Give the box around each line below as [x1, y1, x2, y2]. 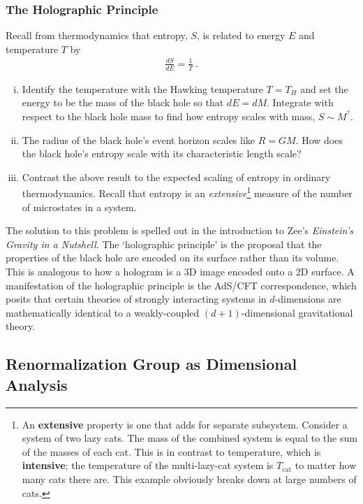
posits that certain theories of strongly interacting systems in [6, 291, 267, 306]
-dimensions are [274, 291, 341, 306]
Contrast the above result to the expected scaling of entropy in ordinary [22, 169, 331, 184]
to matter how [295, 458, 357, 473]
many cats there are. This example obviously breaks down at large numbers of [22, 471, 357, 486]
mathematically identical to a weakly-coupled [6, 305, 200, 319]
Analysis [6, 373, 68, 395]
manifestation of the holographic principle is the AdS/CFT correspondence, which [6, 278, 357, 292]
